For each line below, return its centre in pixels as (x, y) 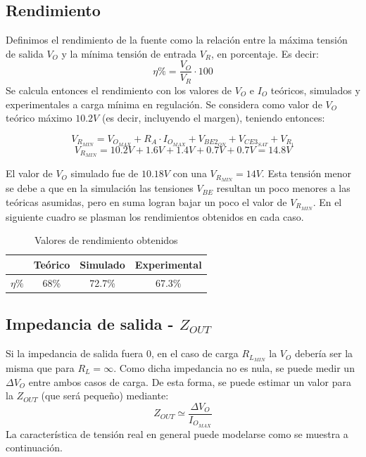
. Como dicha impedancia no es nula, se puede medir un (234, 367)
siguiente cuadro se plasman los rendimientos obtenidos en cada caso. (155, 216)
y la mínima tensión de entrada (129, 53)
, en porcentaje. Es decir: (265, 53)
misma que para (40, 367)
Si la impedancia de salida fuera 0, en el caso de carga (122, 353)
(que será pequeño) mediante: (105, 395)
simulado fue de (105, 173)
